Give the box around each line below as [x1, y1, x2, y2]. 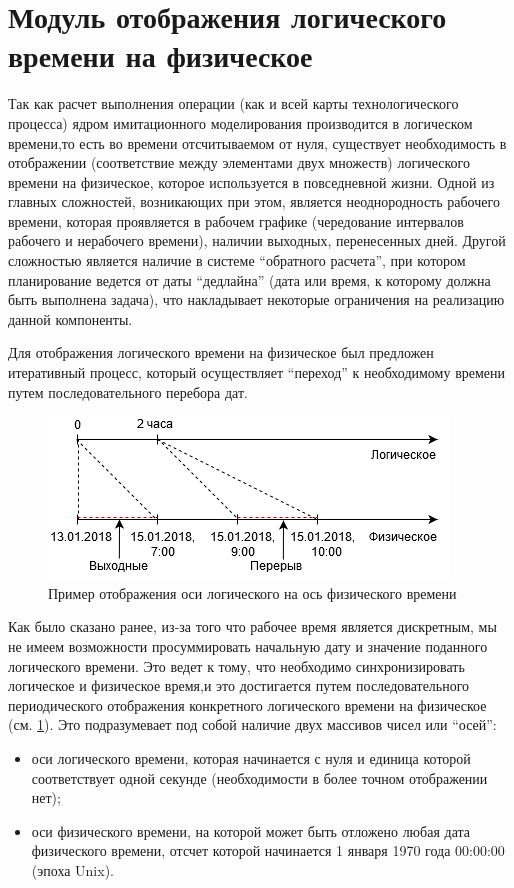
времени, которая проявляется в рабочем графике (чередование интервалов [8, 210, 464, 231]
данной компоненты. [8, 308, 133, 329]
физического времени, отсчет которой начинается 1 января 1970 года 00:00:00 [31, 840, 505, 861]
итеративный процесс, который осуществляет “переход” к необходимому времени [8, 362, 506, 383]
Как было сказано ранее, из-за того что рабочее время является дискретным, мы [8, 616, 497, 637]
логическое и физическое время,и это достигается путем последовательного [8, 675, 470, 696]
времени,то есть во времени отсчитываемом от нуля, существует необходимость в [8, 132, 507, 153]
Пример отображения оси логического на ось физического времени [48, 582, 457, 603]
